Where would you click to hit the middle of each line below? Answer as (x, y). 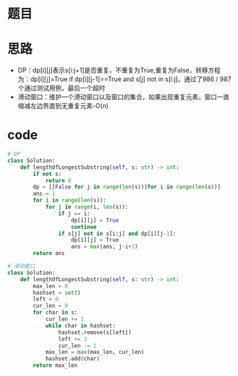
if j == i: (74, 214)
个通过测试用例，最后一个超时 (61, 88)
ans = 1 (44, 194)
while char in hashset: (80, 325)
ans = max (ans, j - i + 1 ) (104, 247)
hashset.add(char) (72, 359)
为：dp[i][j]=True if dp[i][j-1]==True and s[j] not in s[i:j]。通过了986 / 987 (124, 79)
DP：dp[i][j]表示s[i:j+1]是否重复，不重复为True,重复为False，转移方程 (119, 70)
